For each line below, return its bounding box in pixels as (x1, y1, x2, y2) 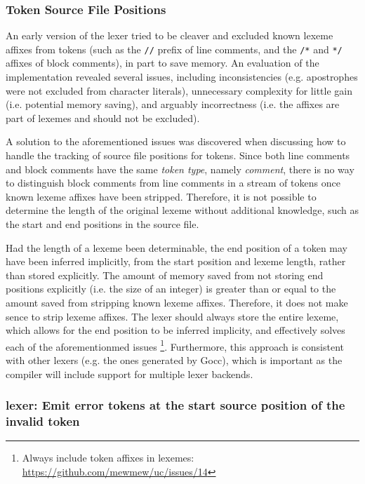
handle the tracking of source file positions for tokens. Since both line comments (6, 148, 350, 163)
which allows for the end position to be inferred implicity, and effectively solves (6, 323, 345, 337)
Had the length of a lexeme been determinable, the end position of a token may (6, 240, 347, 255)
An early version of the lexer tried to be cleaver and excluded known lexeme (6, 28, 333, 43)
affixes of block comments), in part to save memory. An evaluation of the (6, 55, 319, 70)
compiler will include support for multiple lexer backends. (6, 366, 253, 381)
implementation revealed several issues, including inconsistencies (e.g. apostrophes (6, 69, 358, 84)
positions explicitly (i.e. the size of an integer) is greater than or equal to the (6, 281, 336, 296)
